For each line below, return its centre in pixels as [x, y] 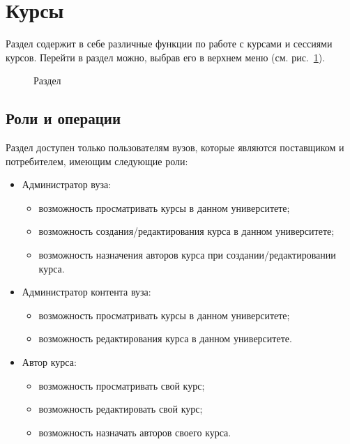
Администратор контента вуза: [86, 292]
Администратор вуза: [67, 184]
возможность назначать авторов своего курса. [135, 432]
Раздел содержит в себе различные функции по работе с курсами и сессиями [169, 44]
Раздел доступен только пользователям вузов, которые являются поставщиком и [175, 147]
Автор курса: [49, 362]
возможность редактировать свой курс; [121, 409]
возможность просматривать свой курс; [122, 385]
